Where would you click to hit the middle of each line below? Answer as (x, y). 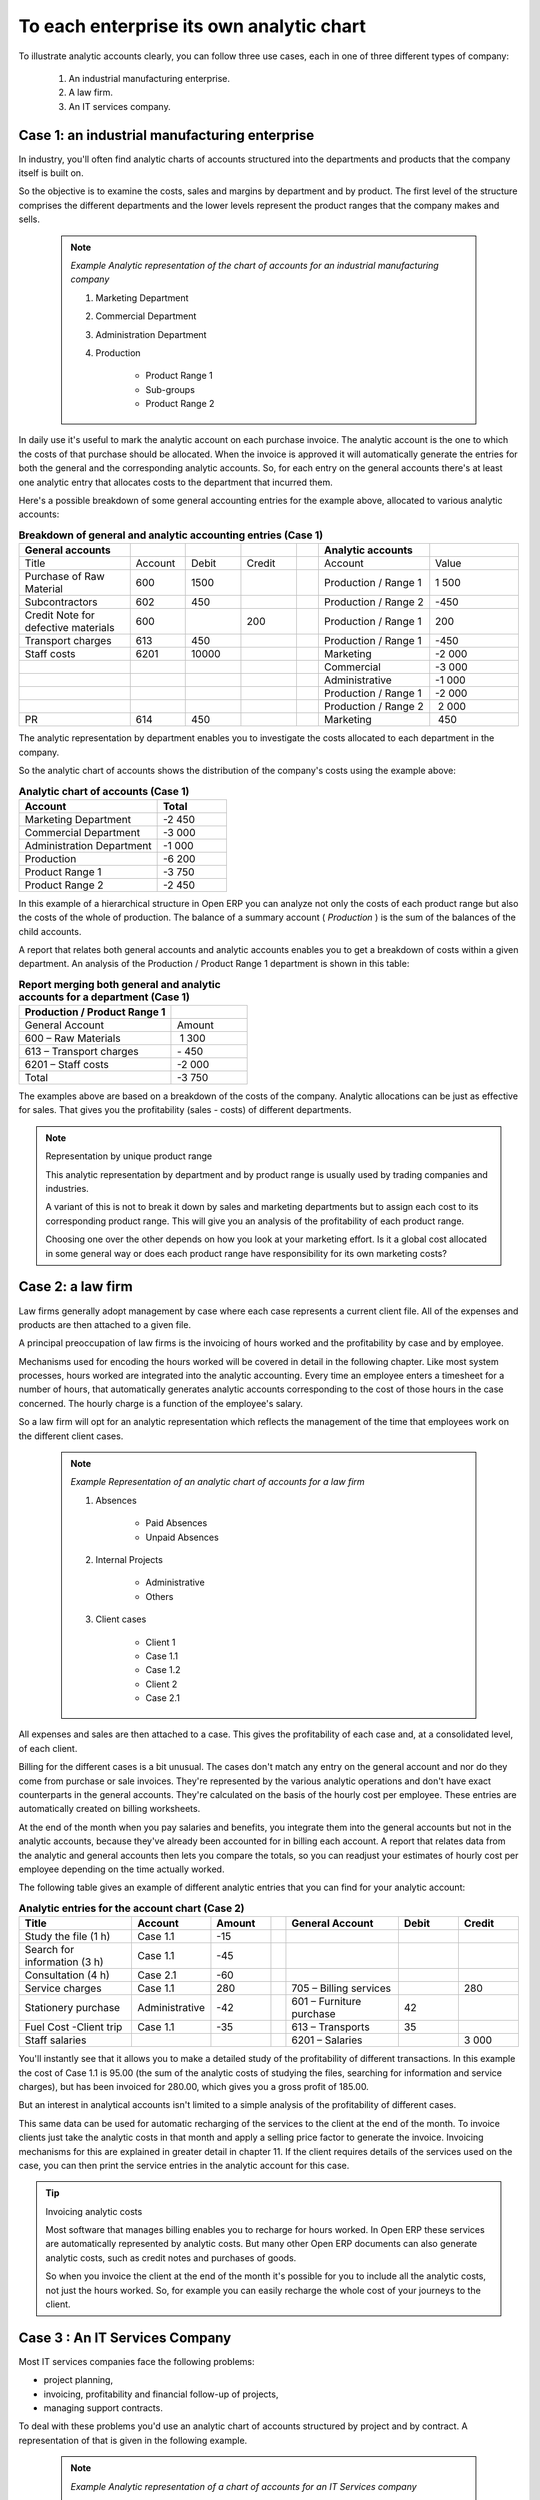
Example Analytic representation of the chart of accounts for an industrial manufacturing (254, 265)
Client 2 (161, 1684)
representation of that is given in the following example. (133, 2440)
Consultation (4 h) (67, 1975)
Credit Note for (59, 615)
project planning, (78, 2380)
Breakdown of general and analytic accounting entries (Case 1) (171, 535)
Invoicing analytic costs (94, 2211)
